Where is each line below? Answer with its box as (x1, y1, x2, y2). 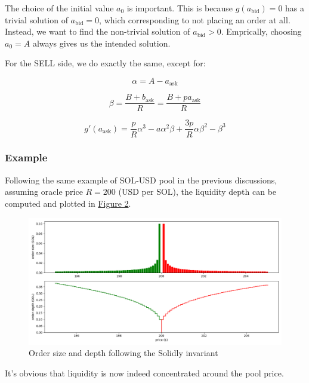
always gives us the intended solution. (32, 36, 171, 49)
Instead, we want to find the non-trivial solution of (5, 25, 190, 38)
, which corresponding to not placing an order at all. (99, 13, 291, 26)
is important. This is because (126, 2, 233, 14)
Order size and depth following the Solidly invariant (29, 347, 218, 359)
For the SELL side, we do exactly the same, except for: (5, 57, 206, 69)
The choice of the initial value (5, 2, 114, 14)
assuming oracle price (5, 185, 83, 198)
